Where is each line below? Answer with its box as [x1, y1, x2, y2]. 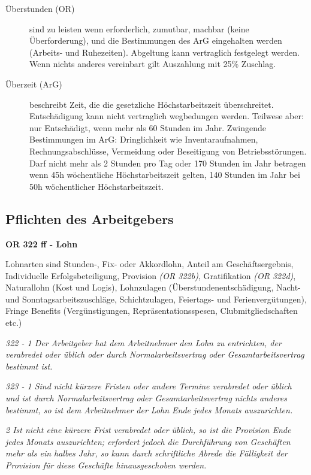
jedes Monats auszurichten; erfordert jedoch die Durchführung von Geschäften [5, 435, 291, 447]
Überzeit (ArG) [5, 77, 62, 90]
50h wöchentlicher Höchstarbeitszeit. [29, 180, 164, 192]
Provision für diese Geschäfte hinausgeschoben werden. [5, 459, 207, 471]
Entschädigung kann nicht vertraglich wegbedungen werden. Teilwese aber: [29, 110, 304, 122]
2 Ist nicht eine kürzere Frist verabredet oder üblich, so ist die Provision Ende [5, 423, 291, 436]
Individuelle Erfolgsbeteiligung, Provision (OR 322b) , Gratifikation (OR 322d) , [5, 269, 296, 282]
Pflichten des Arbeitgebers [5, 209, 174, 228]
